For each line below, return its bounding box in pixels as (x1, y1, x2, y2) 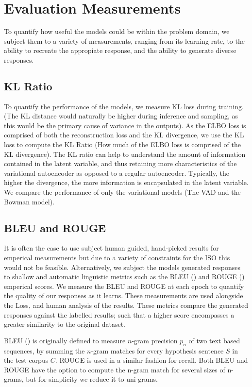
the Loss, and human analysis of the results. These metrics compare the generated (4, 300, 248, 310)
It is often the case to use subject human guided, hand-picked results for (4, 243, 219, 253)
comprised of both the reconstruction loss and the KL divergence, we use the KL (4, 130, 244, 140)
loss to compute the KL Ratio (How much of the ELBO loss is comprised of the (4, 139, 241, 150)
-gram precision (132, 335, 178, 345)
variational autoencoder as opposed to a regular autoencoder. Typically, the (4, 168, 229, 178)
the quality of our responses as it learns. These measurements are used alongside (4, 290, 243, 301)
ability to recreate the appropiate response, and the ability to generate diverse (4, 45, 236, 55)
